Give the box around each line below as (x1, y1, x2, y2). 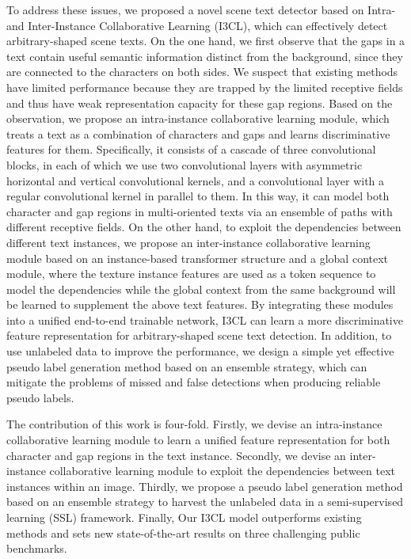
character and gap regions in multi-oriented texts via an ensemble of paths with (6, 203, 393, 219)
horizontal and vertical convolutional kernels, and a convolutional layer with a (6, 172, 385, 188)
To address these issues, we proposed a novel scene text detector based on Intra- (6, 2, 396, 17)
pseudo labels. (6, 389, 74, 405)
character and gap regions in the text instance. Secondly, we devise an (6, 447, 346, 463)
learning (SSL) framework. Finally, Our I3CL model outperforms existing (6, 509, 362, 525)
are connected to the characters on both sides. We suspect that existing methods (6, 63, 398, 80)
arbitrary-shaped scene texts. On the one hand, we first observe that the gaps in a (6, 32, 405, 49)
